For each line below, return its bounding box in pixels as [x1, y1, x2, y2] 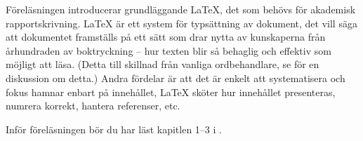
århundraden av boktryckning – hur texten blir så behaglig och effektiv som [6, 43, 331, 58]
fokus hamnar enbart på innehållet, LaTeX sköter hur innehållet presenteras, [6, 84, 336, 99]
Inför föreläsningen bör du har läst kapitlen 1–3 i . [6, 121, 222, 136]
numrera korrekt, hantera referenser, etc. [6, 98, 180, 113]
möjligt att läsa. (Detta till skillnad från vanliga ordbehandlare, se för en [6, 57, 319, 72]
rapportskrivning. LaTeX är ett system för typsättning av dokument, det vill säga [6, 15, 357, 30]
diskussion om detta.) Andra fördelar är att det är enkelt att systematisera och [6, 70, 345, 85]
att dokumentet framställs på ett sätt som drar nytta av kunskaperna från [6, 29, 326, 44]
